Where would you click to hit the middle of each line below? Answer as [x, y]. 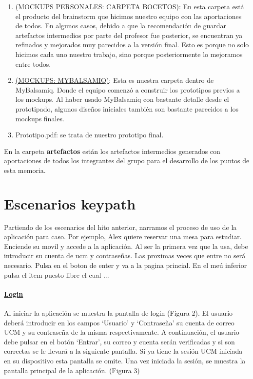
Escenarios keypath [70, 203]
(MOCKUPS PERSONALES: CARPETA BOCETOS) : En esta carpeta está [130, 6]
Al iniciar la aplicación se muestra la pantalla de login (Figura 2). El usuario [118, 313]
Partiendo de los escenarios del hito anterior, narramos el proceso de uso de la [120, 227]
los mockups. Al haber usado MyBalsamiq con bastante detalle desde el [122, 99]
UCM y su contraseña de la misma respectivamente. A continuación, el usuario [122, 332]
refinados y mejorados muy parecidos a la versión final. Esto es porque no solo [132, 45]
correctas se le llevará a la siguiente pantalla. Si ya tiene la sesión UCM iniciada [123, 351]
